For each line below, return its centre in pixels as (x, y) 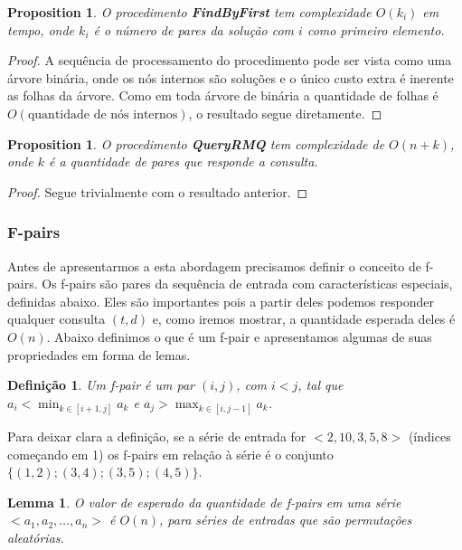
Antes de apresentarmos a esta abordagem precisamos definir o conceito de (214, 266)
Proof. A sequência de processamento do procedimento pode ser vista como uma (230, 60)
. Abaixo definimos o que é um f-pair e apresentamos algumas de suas (239, 336)
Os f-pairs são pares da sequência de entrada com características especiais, (247, 284)
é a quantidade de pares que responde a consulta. (183, 161)
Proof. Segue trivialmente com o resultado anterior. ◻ (158, 191)
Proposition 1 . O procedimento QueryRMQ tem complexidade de (196, 143)
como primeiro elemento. (376, 29)
